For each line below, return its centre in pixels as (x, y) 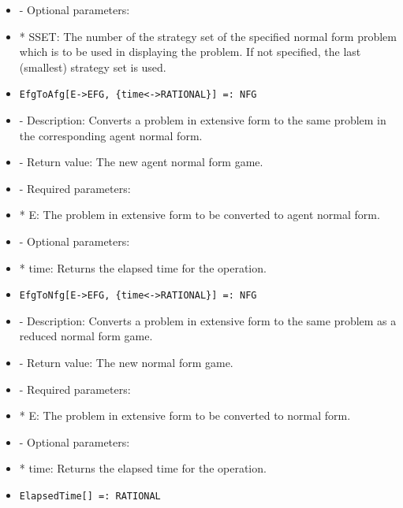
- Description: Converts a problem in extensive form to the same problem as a (208, 320)
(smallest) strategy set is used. (93, 67)
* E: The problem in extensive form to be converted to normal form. (185, 415)
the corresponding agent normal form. (111, 135)
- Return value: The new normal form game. (126, 363)
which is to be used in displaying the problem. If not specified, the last (190, 52)
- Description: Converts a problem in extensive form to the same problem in (203, 120)
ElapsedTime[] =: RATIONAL (90, 496)
